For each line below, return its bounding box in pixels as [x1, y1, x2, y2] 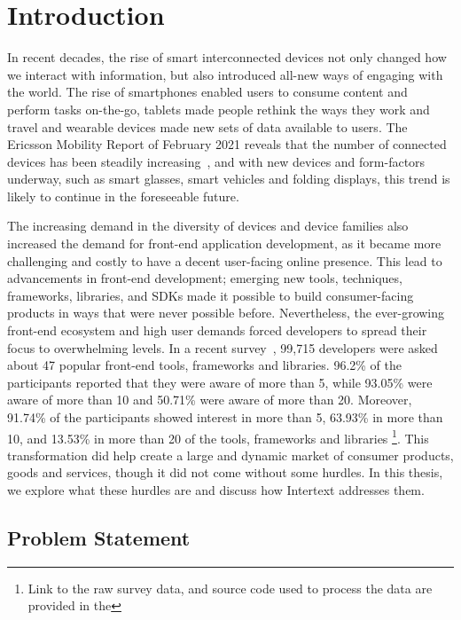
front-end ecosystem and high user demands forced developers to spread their [7, 321, 427, 340]
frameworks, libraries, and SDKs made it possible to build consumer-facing [7, 286, 414, 304]
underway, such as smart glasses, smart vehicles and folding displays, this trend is [7, 169, 450, 188]
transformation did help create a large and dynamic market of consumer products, [7, 445, 454, 464]
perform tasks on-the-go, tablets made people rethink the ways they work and [7, 99, 430, 118]
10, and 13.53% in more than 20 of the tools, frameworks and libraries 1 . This [7, 426, 429, 447]
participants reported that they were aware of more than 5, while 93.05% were [7, 373, 433, 391]
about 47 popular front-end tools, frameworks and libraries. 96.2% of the [7, 356, 402, 374]
